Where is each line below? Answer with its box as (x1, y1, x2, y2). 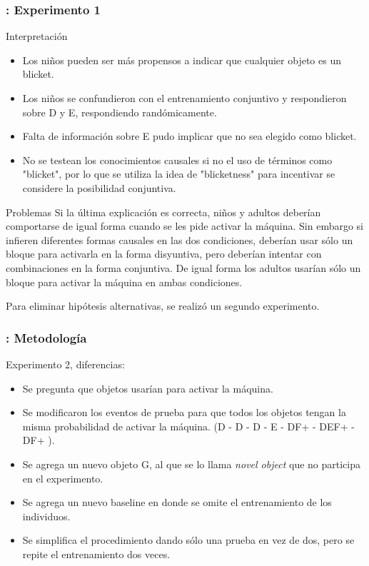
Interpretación (6, 29, 68, 44)
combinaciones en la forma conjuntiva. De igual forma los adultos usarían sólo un (6, 260, 361, 275)
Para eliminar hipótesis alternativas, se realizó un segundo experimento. (6, 298, 320, 313)
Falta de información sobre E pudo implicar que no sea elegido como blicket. (22, 128, 357, 143)
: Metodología (6, 328, 87, 346)
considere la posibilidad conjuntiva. (22, 180, 176, 195)
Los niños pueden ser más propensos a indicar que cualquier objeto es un (22, 52, 341, 67)
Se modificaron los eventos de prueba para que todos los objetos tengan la (22, 405, 346, 420)
